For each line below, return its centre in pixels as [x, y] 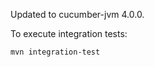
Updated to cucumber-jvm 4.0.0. [77, 14]
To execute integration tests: [69, 33]
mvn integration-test [55, 52]
